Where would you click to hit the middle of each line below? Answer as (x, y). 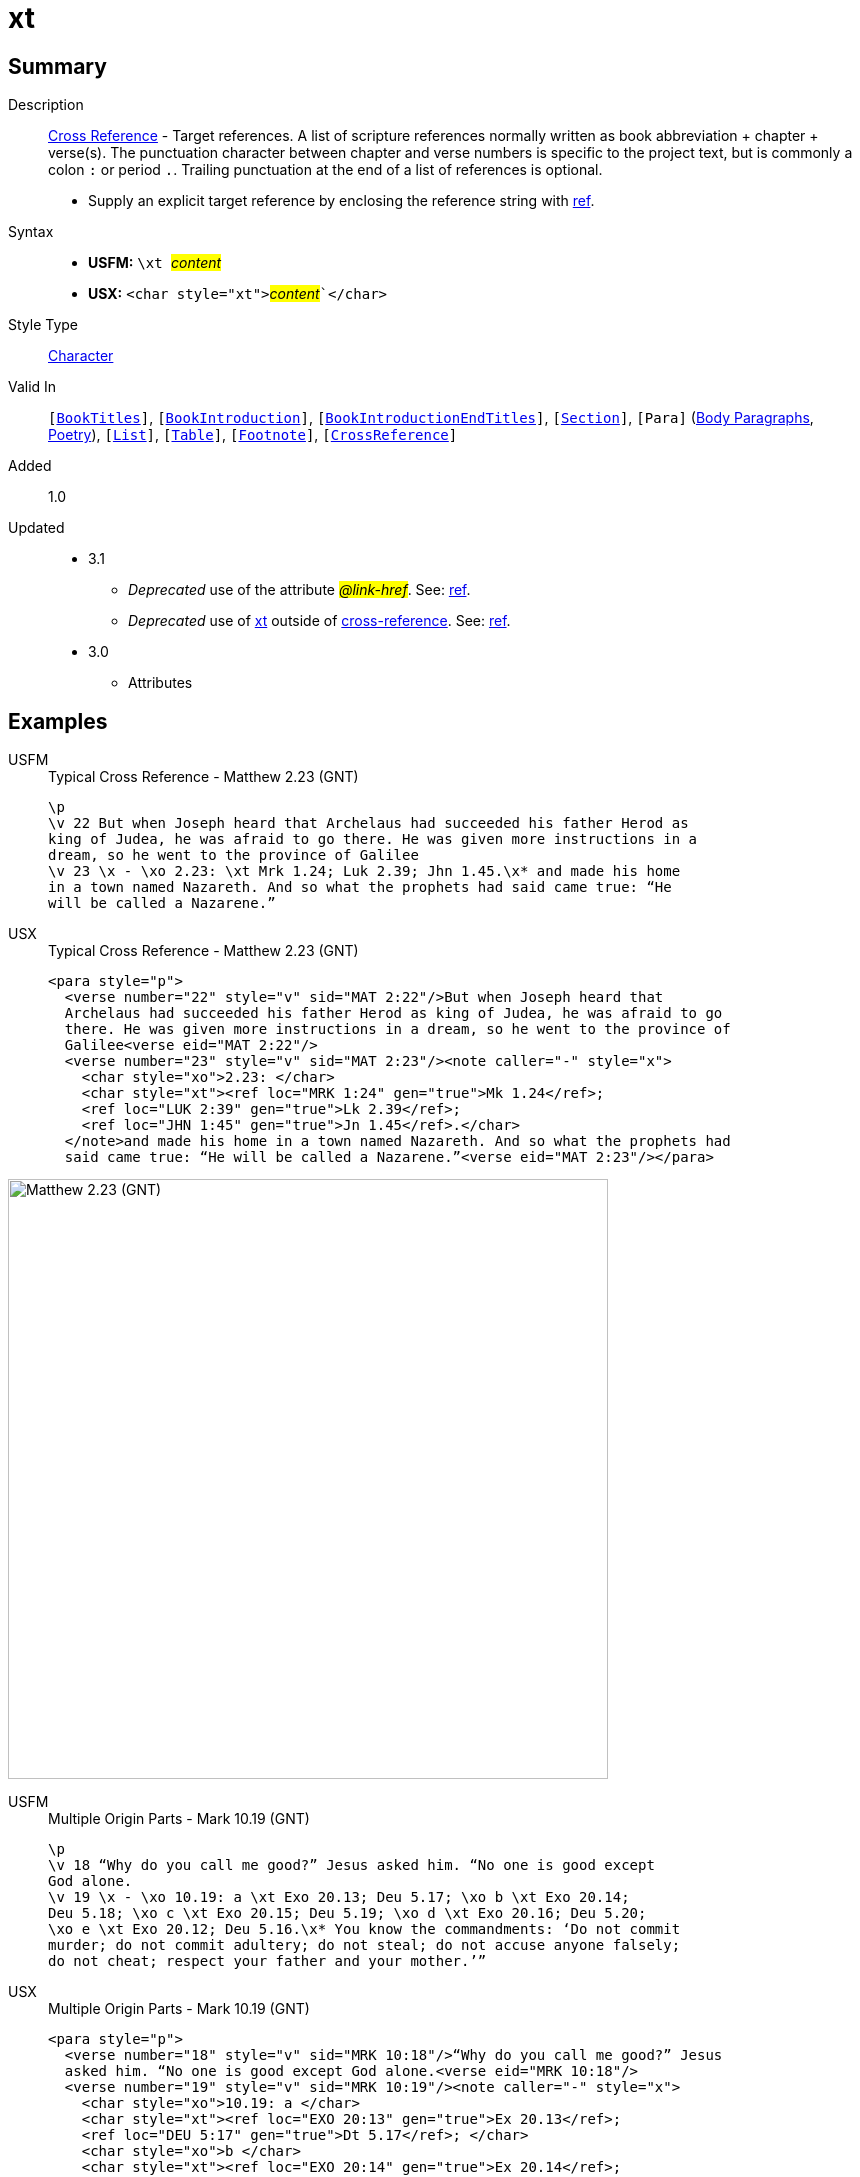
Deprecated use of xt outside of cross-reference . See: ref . (319, 621)
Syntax (31, 232)
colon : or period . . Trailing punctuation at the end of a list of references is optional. (325, 170)
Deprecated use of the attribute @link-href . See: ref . (299, 590)
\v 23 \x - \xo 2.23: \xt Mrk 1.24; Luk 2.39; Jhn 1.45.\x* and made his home (364, 871)
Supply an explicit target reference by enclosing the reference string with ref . (341, 201)
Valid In (32, 387)
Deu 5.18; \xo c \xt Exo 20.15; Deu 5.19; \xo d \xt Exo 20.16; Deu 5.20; (347, 1913)
